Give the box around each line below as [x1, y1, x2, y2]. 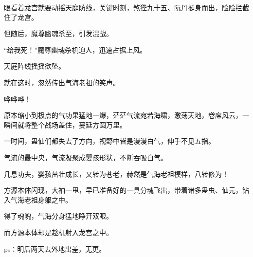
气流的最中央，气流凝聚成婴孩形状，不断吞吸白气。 [4, 152, 167, 162]
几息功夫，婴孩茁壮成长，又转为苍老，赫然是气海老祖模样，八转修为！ [4, 168, 229, 179]
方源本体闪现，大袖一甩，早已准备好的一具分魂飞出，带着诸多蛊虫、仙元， [4, 185, 242, 195]
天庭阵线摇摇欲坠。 [4, 61, 65, 71]
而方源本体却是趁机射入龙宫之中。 [4, 227, 113, 237]
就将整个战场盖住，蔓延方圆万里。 [17, 119, 126, 129]
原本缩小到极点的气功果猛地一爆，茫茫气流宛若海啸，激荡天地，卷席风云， [4, 110, 242, 120]
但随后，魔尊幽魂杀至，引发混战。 [4, 28, 113, 38]
